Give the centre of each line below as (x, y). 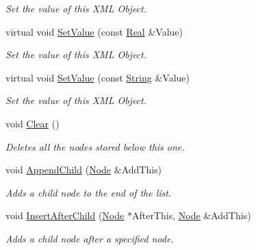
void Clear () (33, 123)
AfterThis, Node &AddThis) (191, 215)
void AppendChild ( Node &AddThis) (84, 170)
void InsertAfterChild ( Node (65, 215)
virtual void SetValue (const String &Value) (98, 77)
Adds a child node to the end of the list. (89, 192)
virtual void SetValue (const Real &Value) (94, 31)
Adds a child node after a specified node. (90, 238)
